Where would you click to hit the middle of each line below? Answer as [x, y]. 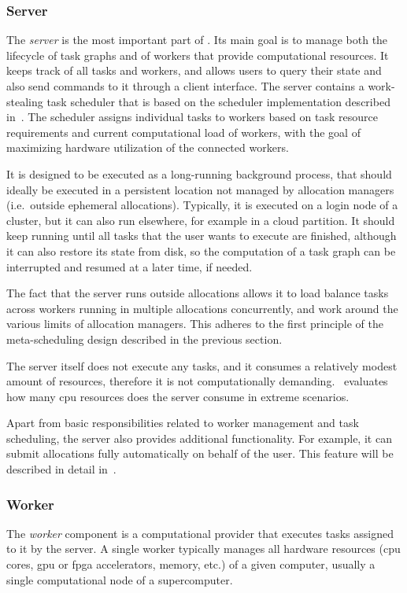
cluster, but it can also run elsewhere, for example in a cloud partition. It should [201, 220]
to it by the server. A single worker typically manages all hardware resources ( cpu [203, 549]
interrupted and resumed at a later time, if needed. [129, 266]
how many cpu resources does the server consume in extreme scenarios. [178, 396]
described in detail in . [61, 469]
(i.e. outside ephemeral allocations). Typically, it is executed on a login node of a [202, 205]
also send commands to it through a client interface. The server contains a [185, 86]
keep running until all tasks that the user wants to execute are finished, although [202, 236]
